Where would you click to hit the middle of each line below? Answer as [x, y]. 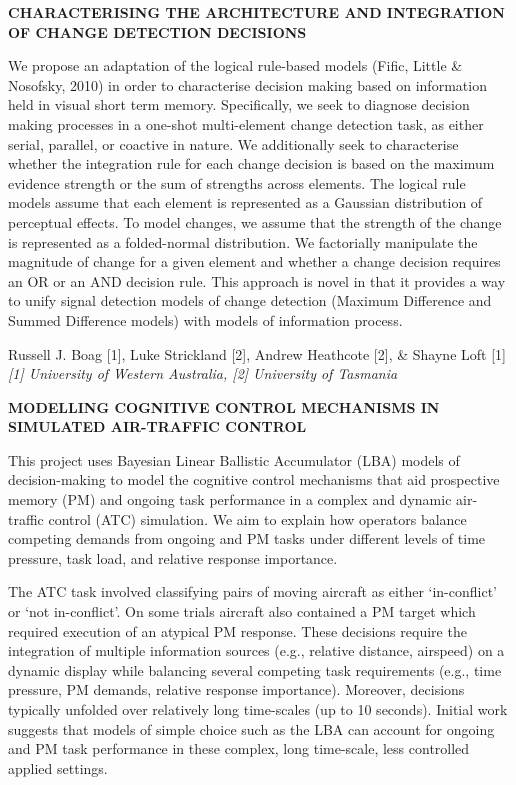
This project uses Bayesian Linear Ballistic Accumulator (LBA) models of [234, 459]
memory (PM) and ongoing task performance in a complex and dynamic [230, 499]
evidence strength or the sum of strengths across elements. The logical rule [237, 182]
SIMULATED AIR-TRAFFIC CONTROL [157, 426]
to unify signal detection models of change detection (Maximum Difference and [250, 300]
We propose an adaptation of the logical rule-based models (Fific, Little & [235, 65]
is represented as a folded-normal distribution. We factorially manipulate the [243, 241]
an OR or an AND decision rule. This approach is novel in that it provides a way [257, 280]
